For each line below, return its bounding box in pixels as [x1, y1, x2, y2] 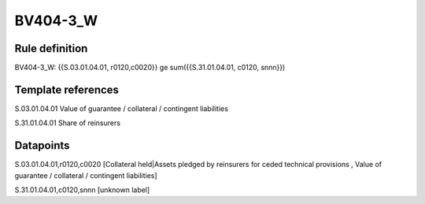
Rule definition [14, 42, 88, 55]
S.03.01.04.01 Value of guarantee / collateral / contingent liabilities [14, 103, 228, 113]
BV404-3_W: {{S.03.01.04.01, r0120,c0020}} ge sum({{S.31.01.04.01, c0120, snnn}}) [14, 63, 286, 72]
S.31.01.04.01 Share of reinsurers [14, 118, 121, 128]
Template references [14, 83, 120, 96]
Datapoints [14, 139, 70, 153]
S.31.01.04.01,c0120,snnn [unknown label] [14, 185, 150, 195]
